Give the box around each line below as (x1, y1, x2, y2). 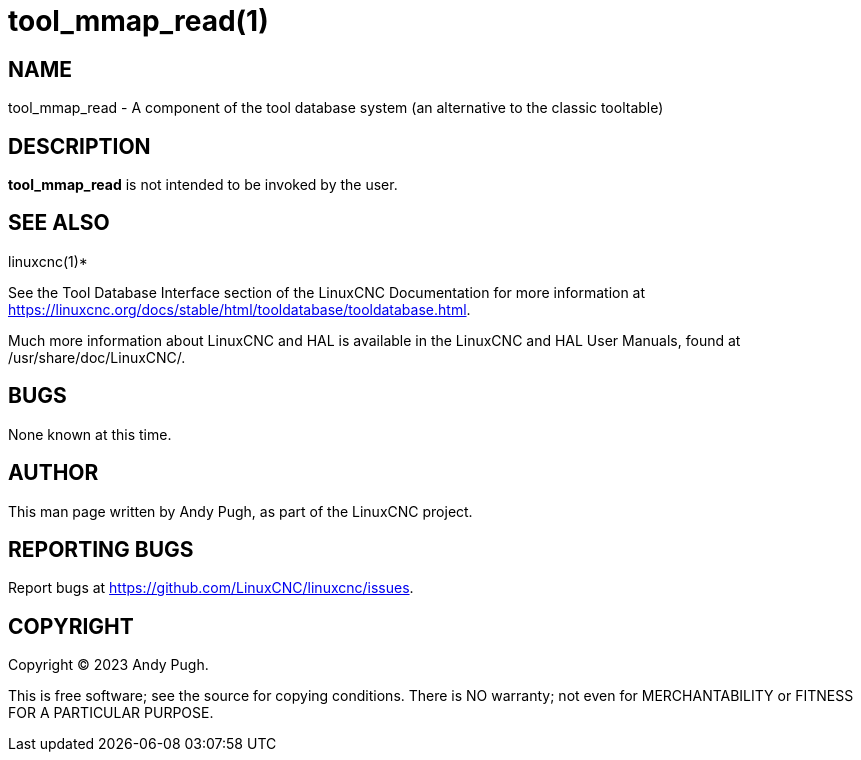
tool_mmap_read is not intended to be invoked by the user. (8, 176, 398, 194)
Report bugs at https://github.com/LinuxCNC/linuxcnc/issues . (8, 579, 414, 597)
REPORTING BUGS (8, 536, 194, 562)
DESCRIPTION (8, 133, 151, 159)
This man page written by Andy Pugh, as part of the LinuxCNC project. (8, 502, 473, 520)
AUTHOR (8, 460, 99, 486)
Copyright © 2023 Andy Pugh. (8, 656, 209, 674)
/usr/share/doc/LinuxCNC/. (8, 348, 186, 366)
